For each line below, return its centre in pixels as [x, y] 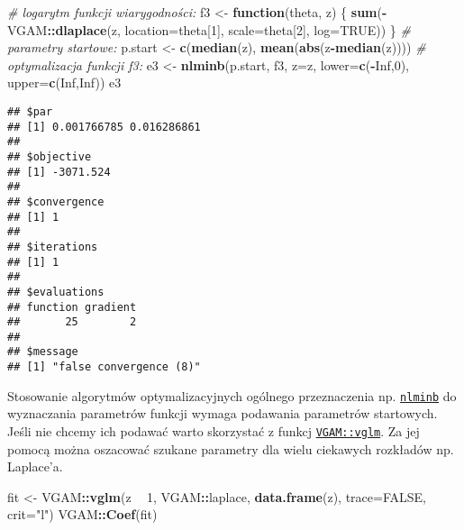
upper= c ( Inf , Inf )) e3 [64, 82]
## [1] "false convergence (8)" [104, 367]
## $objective [50, 156]
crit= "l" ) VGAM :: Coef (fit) [82, 514]
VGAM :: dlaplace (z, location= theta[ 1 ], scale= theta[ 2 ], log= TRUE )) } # [209, 29]
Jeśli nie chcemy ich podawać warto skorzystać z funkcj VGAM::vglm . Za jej [214, 431]
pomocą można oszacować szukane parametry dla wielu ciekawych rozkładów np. [231, 448]
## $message [43, 352]
